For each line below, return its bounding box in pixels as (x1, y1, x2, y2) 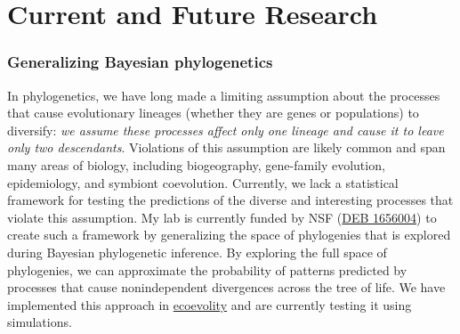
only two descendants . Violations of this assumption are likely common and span (7, 138, 446, 157)
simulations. (7, 313, 72, 331)
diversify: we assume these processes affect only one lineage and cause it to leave (7, 120, 444, 139)
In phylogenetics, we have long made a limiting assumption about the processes (7, 86, 440, 104)
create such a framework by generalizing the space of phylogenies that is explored (7, 225, 451, 244)
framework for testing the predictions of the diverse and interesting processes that (7, 191, 454, 209)
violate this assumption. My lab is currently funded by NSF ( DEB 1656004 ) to (7, 208, 437, 226)
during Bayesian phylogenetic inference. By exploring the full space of (7, 242, 387, 261)
